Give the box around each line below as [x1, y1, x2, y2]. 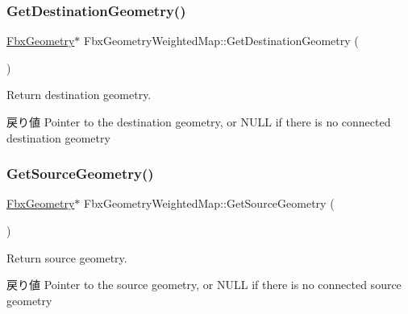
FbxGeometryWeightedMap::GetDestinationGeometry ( [84, 32, 359, 49]
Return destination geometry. [6, 86, 152, 103]
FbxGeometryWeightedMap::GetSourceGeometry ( [84, 195, 335, 212]
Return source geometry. [6, 249, 127, 266]
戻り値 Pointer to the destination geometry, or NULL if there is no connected [6, 114, 391, 130]
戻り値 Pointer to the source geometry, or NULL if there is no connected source [6, 276, 402, 293]
